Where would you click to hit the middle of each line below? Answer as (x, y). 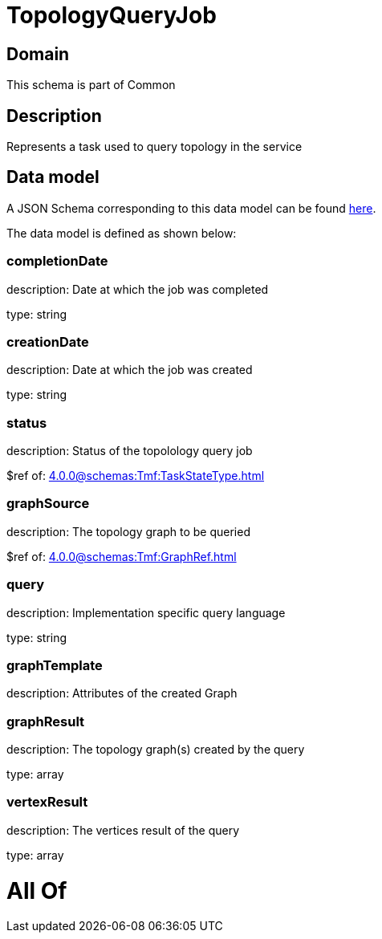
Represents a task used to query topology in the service (154, 147)
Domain (38, 54)
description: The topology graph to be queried (128, 531)
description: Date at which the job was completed (138, 289)
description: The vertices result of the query (123, 830)
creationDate (48, 341)
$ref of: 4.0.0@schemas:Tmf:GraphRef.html (122, 556)
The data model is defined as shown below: (122, 233)
